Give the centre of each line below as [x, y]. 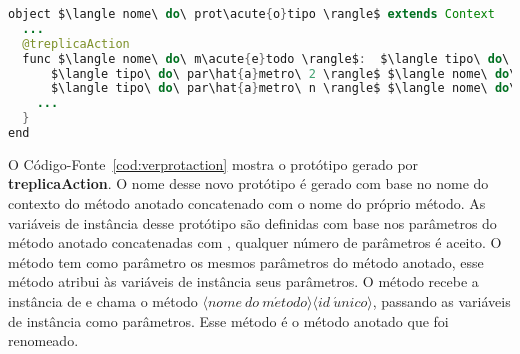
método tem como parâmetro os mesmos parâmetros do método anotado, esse [246, 261]
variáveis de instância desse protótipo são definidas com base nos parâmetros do [252, 222]
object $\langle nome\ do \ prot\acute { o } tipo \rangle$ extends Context [251, 14]
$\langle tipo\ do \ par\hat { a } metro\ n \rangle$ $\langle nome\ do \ [283, 88]
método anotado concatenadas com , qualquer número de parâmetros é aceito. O [255, 242]
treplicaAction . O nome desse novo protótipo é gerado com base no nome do [248, 183]
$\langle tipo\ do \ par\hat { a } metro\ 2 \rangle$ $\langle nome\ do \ [283, 73]
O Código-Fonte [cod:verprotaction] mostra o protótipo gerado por [213, 163]
